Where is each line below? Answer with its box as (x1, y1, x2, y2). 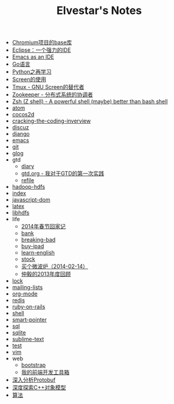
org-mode (12, 290, 38, 297)
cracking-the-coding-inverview (12, 117, 91, 125)
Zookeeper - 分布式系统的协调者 (12, 91, 93, 98)
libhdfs (12, 209, 30, 216)
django (12, 130, 30, 138)
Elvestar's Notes (56, 4, 142, 18)
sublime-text (12, 336, 44, 343)
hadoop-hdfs (12, 183, 46, 191)
